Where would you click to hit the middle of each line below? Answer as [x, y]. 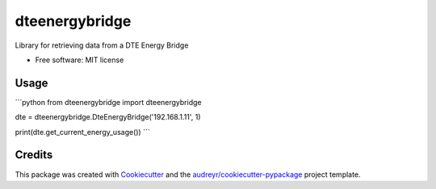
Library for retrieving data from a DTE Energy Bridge [102, 45]
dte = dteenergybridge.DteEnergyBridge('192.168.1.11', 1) [108, 117]
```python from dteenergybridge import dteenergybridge [108, 102]
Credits [34, 155]
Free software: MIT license [80, 60]
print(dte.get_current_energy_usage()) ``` [82, 132]
